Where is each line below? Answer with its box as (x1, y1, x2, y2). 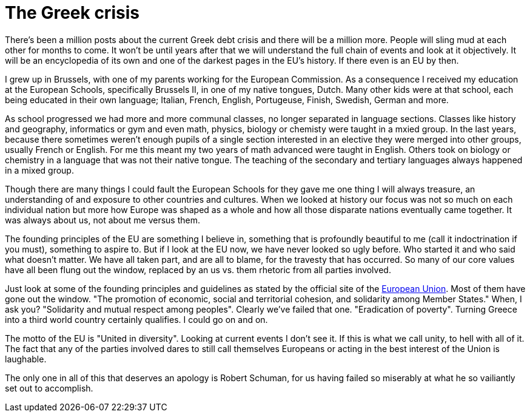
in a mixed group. (5, 164, 74, 175)
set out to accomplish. (5, 382, 93, 393)
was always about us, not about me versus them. (5, 214, 200, 225)
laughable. (5, 353, 47, 364)
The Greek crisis (5, 2, 139, 23)
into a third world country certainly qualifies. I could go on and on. (5, 314, 268, 325)
